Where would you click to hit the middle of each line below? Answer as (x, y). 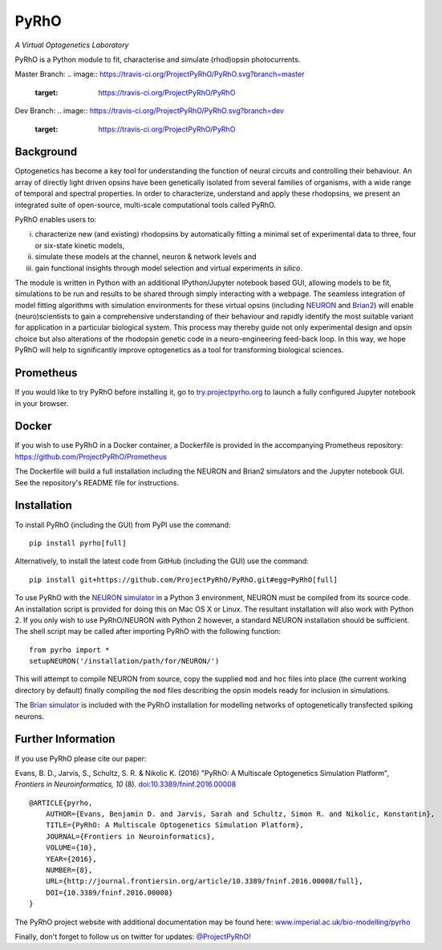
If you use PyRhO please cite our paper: (81, 758)
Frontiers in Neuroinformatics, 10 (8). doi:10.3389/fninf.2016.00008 (126, 784)
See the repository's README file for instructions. (97, 482)
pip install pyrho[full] (78, 543)
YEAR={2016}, (71, 859)
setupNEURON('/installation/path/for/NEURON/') (124, 661)
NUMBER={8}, (69, 870)
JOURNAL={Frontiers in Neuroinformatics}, (130, 836)
